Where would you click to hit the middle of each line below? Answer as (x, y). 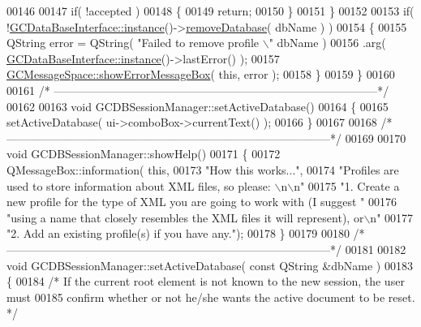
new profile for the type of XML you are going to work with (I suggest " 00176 (202, 202)
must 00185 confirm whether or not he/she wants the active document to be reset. (211, 297)
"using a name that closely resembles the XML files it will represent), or (185, 217)
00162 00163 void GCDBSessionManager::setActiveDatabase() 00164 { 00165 (198, 106)
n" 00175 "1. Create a (347, 185)
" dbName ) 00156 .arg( (327, 43)
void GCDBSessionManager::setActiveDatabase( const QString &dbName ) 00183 (210, 265)
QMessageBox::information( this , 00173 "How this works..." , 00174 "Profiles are (203, 169)
